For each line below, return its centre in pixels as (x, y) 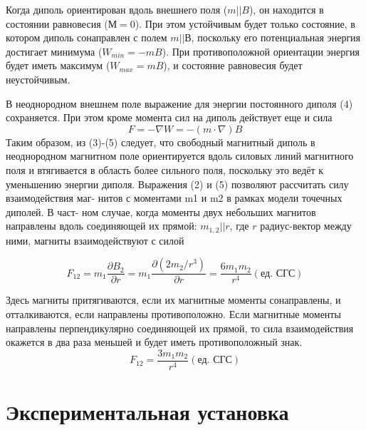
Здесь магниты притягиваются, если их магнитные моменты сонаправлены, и (173, 300)
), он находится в (286, 9)
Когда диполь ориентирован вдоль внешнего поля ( (117, 9)
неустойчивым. (38, 79)
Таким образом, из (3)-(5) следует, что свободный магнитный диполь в (161, 142)
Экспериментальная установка (147, 412)
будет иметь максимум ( (58, 65)
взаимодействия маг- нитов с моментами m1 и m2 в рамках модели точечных (174, 198)
